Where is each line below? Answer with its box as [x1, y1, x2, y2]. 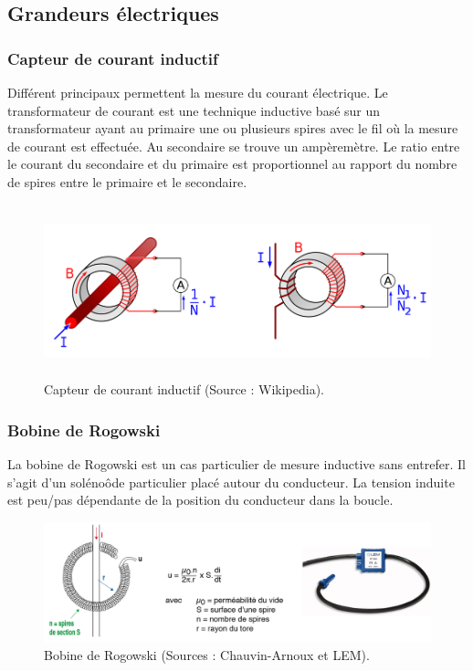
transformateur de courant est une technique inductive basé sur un [7, 100, 381, 120]
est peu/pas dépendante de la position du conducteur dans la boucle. [7, 490, 394, 509]
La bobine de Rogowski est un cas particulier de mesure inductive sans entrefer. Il [7, 454, 466, 473]
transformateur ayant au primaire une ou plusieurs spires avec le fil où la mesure [7, 119, 458, 138]
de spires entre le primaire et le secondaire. [7, 172, 247, 191]
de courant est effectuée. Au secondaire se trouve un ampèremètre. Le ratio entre [7, 136, 460, 155]
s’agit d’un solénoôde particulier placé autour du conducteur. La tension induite [7, 472, 455, 491]
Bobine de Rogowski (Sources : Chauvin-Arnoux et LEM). [44, 645, 370, 664]
